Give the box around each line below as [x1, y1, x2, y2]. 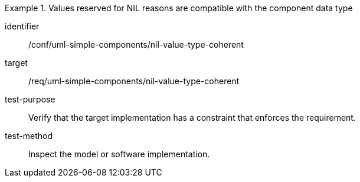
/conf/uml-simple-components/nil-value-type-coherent [28, 39, 244, 49]
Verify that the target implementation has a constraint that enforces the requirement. [28, 112, 356, 123]
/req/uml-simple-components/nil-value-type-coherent [28, 76, 240, 86]
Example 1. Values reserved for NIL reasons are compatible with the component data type [5, 3, 353, 13]
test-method [5, 131, 53, 141]
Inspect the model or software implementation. [28, 149, 210, 159]
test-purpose [5, 94, 55, 104]
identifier [5, 21, 40, 31]
